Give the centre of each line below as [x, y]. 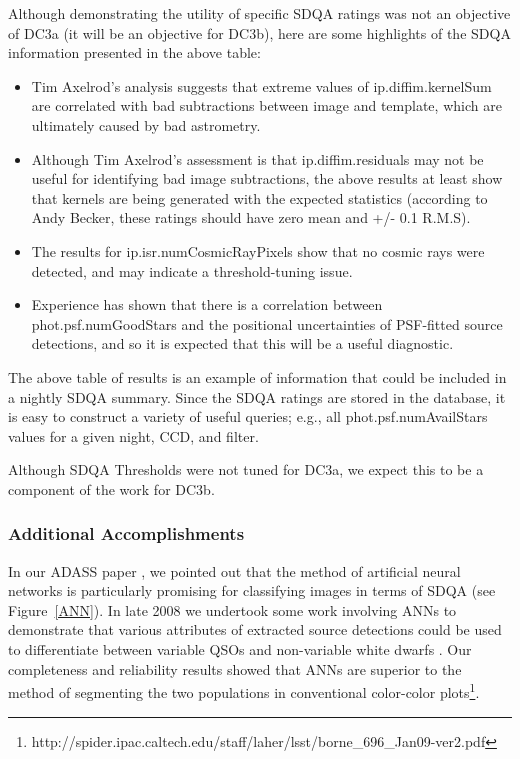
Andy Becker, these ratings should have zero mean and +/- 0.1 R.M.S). [251, 217]
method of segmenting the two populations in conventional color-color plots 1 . [244, 690]
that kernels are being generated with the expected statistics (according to [259, 197]
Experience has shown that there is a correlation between [207, 304]
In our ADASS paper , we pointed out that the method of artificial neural [234, 570]
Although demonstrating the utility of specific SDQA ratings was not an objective [259, 13]
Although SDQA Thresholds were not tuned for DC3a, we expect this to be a [246, 469]
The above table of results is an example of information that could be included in [257, 376]
